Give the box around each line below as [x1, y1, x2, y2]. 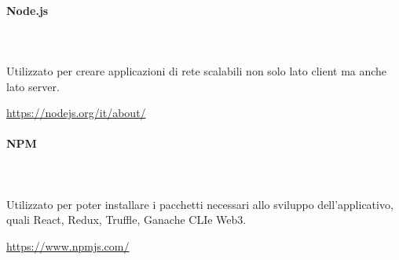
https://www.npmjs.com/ [6, 237, 130, 254]
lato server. [6, 78, 60, 94]
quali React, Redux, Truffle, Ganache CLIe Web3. [6, 211, 247, 228]
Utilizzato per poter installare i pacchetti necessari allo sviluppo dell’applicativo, [6, 196, 394, 212]
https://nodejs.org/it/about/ [6, 104, 146, 121]
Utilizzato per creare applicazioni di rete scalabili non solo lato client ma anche [6, 62, 387, 79]
